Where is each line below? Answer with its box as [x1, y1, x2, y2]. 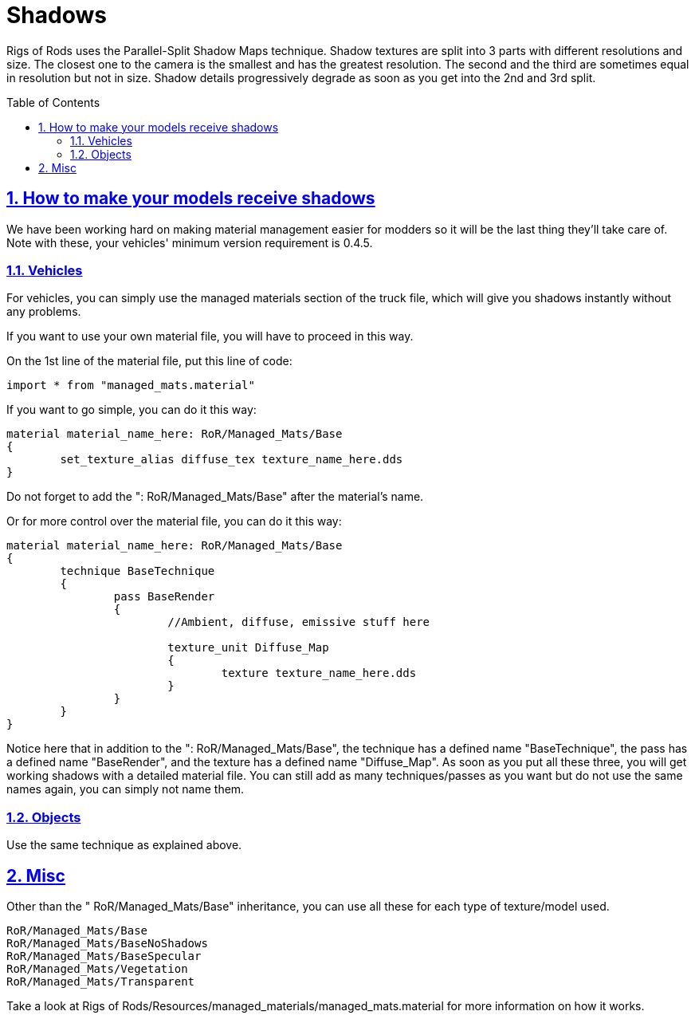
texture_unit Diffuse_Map [167, 641, 329, 655]
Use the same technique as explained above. [6, 838, 242, 852]
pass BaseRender [113, 590, 215, 604]
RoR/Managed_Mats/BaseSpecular [6, 949, 202, 962]
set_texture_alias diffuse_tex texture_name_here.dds [60, 453, 403, 466]
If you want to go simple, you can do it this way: [6, 403, 257, 417]
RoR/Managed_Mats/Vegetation [6, 962, 188, 975]
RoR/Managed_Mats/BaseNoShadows [6, 936, 208, 950]
